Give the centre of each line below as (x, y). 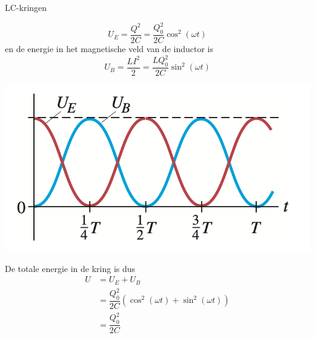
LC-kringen (26, 7)
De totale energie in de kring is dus (70, 268)
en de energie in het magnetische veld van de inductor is (109, 48)
